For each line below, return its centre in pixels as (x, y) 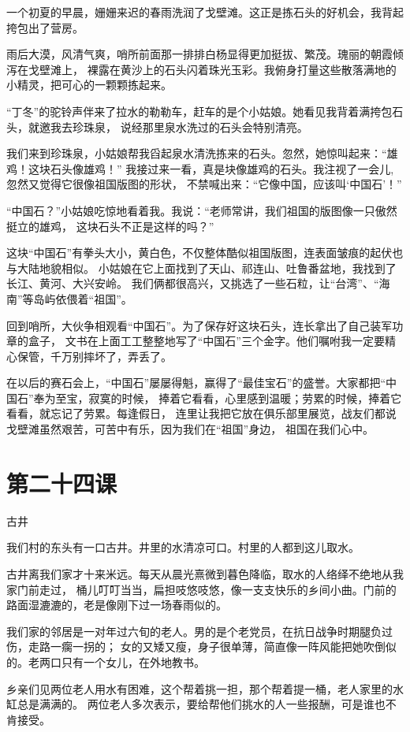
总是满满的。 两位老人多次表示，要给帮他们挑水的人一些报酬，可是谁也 (201, 704)
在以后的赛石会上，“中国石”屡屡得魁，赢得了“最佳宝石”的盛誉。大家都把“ (196, 383)
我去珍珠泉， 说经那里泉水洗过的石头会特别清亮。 (179, 126)
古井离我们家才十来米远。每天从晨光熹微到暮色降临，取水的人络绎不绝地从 (199, 573)
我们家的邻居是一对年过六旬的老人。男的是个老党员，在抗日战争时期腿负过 (199, 631)
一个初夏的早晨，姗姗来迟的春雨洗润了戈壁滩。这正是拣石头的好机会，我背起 (205, 12)
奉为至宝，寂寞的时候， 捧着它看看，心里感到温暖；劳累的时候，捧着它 (218, 398)
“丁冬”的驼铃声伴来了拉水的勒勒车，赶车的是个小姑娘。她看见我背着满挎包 (199, 111)
